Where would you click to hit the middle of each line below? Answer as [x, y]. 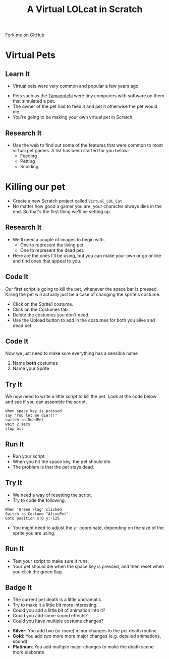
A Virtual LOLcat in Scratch [85, 9]
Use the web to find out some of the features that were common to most [88, 145]
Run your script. [29, 456]
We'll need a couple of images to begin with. [59, 239]
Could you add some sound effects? [50, 616]
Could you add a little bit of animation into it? [59, 610]
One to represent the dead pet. [52, 250]
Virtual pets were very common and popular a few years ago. [76, 86]
